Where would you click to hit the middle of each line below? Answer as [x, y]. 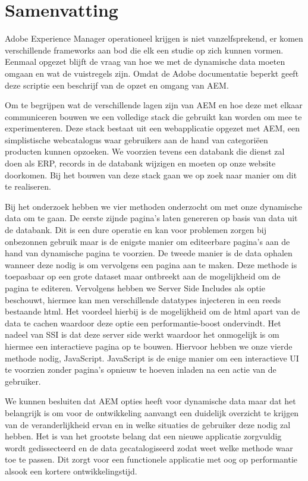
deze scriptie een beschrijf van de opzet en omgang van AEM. [117, 85]
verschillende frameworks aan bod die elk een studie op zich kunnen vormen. [144, 50]
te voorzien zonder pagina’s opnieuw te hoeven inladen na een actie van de [141, 370]
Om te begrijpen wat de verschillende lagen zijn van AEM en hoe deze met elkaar [154, 105]
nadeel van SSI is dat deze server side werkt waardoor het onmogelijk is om [142, 334]
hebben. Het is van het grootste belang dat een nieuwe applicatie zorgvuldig [143, 436]
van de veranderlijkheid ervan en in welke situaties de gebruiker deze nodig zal [148, 424]
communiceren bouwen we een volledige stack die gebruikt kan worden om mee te [153, 116]
